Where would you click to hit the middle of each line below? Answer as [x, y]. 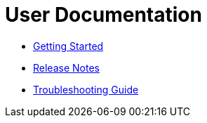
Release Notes [66, 67]
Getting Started [68, 46]
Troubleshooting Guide [86, 89]
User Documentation [103, 15]
